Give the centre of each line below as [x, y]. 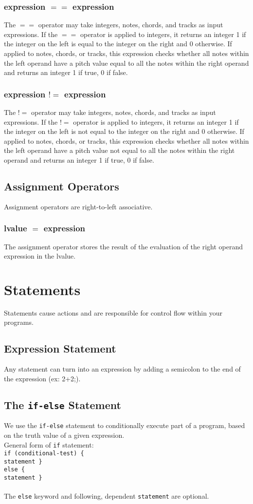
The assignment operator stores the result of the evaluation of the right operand [124, 246]
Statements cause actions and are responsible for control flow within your [113, 312]
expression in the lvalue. [40, 256]
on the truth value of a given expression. [64, 435]
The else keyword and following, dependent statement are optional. [107, 496]
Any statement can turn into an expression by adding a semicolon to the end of [122, 369]
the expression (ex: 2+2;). [42, 378]
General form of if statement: [49, 444]
